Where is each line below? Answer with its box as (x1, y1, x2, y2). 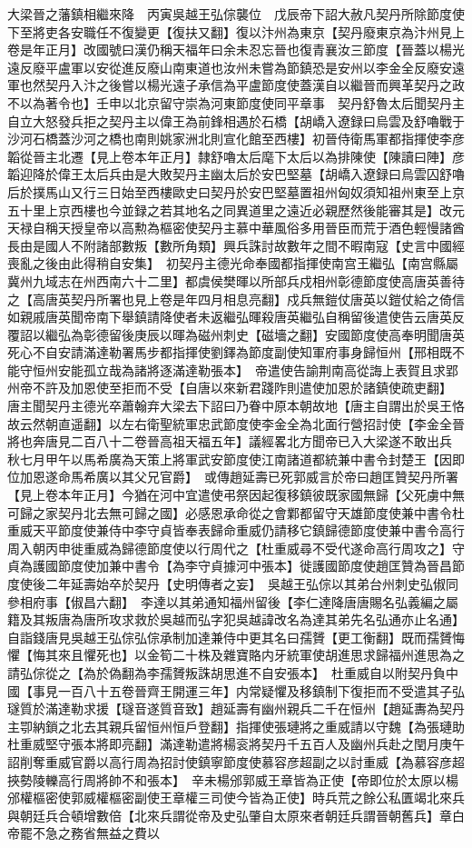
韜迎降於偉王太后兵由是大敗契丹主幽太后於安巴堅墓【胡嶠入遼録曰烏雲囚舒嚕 (7, 165, 465, 184)
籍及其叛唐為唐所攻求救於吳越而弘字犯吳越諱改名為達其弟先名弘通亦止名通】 (7, 610, 465, 629)
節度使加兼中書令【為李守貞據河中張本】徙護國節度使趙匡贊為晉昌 (57, 556, 452, 575)
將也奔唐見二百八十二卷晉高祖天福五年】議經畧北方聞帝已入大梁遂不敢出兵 (7, 432, 452, 451)
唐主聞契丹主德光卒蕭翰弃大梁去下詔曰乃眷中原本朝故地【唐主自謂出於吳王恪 (7, 396, 465, 415)
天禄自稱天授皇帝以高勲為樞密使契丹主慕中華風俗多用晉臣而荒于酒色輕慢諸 (7, 218, 452, 237)
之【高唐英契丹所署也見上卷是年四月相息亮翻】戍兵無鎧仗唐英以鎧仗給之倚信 (7, 289, 465, 308)
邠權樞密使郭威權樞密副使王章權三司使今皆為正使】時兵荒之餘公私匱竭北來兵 (7, 788, 465, 807)
